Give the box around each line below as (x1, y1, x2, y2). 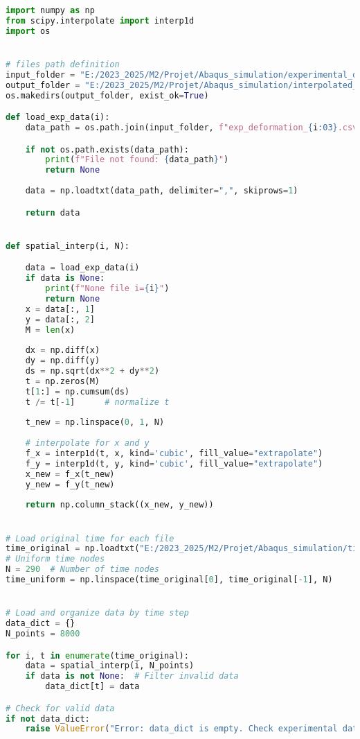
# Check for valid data (6, 703, 115, 713)
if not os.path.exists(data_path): (25, 144, 189, 155)
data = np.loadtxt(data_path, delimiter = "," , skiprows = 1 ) (25, 186, 298, 195)
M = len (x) (25, 324, 75, 335)
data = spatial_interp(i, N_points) (25, 661, 195, 671)
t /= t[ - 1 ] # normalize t (25, 397, 170, 407)
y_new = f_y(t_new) (25, 479, 115, 489)
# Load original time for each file (6, 533, 174, 544)
